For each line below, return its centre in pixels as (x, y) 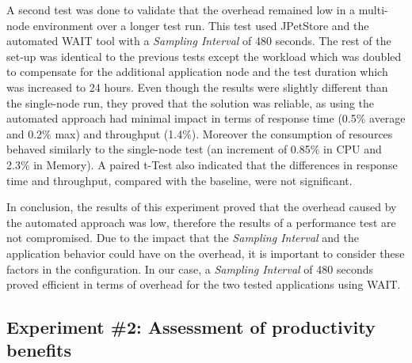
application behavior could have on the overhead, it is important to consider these (206, 253)
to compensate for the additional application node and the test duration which (197, 72)
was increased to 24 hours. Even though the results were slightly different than (197, 87)
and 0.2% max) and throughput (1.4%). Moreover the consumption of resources (200, 133)
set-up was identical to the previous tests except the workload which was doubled (204, 56)
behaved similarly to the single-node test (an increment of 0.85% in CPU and (194, 149)
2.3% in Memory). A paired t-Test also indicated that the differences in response (202, 164)
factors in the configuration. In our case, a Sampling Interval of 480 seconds (190, 268)
